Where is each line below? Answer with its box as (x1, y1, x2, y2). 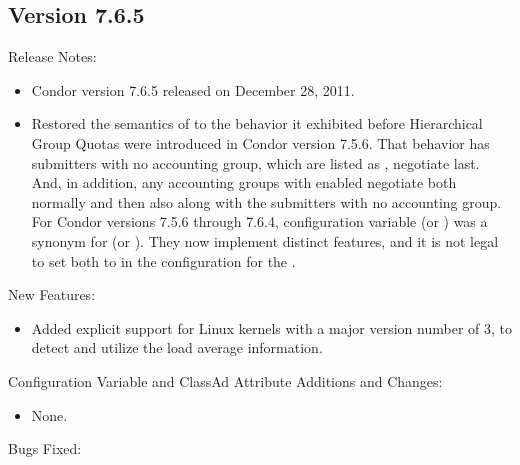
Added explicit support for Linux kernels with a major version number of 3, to (31, 317, 512, 338)
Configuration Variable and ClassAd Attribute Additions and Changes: (8, 370, 443, 391)
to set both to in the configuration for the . (31, 250, 296, 271)
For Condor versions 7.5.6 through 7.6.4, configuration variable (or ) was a (31, 211, 488, 232)
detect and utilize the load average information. (31, 337, 323, 358)
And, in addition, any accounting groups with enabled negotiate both (31, 172, 457, 193)
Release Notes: (8, 46, 97, 67)
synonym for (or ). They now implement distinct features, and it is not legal (31, 230, 499, 251)
